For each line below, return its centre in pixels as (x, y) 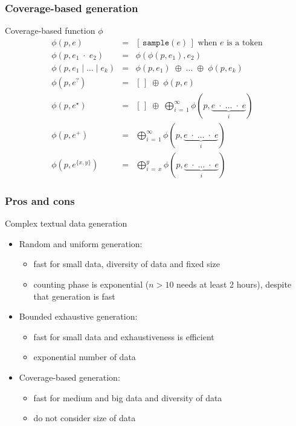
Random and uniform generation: (81, 243)
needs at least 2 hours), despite (234, 284)
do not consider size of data (85, 418)
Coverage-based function (50, 31)
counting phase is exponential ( (91, 284)
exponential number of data (85, 357)
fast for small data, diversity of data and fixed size (127, 264)
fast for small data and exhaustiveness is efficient (124, 336)
